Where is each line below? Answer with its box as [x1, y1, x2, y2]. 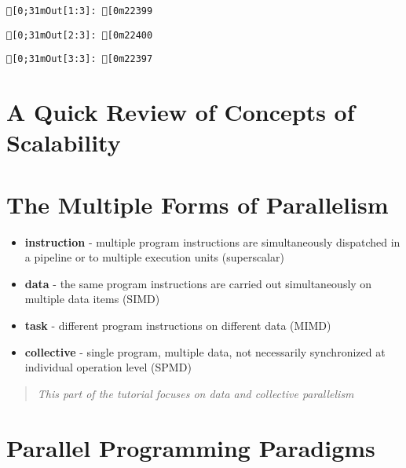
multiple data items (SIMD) [24, 291, 160, 307]
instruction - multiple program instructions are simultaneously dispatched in [24, 233, 401, 250]
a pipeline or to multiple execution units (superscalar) [24, 249, 284, 265]
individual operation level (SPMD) [24, 359, 192, 375]
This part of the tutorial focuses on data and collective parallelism [37, 385, 354, 401]
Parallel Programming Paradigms [6, 431, 375, 463]
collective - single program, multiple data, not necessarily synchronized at [24, 343, 386, 360]
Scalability [6, 126, 121, 159]
